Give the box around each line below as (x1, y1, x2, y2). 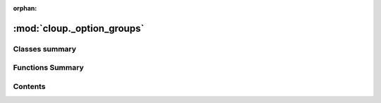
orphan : (13, 4, 37, 12)
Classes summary (13, 44, 77, 54)
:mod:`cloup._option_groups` (13, 22, 145, 35)
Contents (13, 81, 46, 91)
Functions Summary (13, 63, 84, 73)
